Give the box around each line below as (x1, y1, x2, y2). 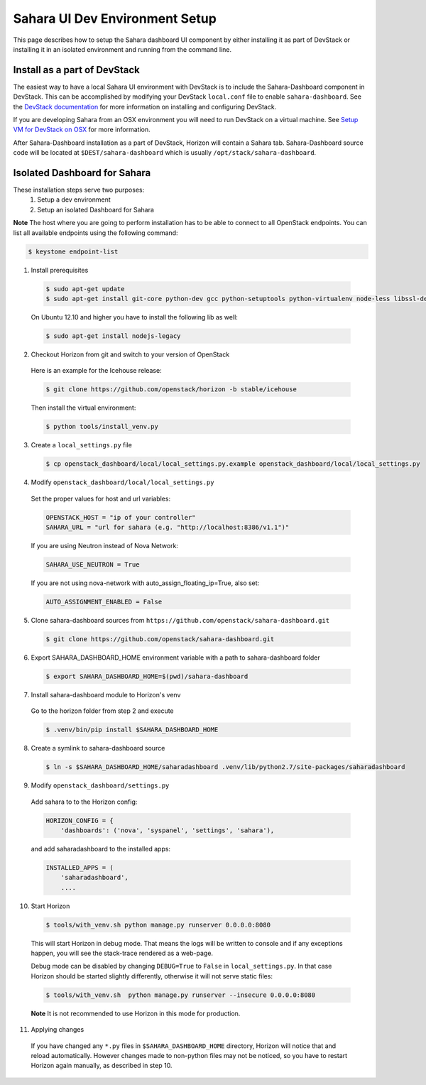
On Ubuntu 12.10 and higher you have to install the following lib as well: (31, 312, 238, 321)
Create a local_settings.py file (31, 441, 133, 449)
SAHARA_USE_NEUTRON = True (45, 560, 140, 568)
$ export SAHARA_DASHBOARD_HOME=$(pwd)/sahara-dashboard (45, 672, 248, 680)
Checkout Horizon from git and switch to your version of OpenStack (31, 350, 230, 359)
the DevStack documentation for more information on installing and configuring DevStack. (13, 102, 277, 111)
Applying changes (31, 1025, 84, 1034)
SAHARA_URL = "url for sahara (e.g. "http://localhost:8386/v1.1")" (45, 523, 290, 532)
